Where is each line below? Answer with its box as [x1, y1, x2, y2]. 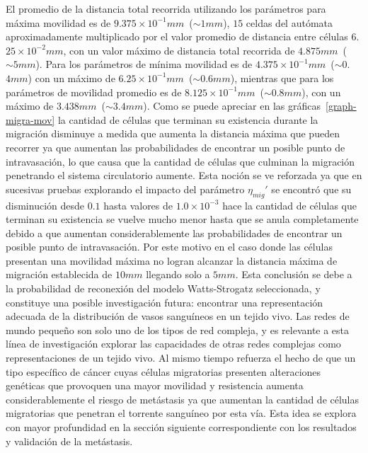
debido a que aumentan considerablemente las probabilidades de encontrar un [6, 225, 343, 240]
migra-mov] [6, 112, 55, 127]
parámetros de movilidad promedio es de [6, 84, 182, 99]
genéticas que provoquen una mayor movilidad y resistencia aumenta [6, 378, 304, 393]
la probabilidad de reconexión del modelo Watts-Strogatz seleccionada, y [6, 281, 321, 296]
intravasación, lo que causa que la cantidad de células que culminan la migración [6, 154, 355, 168]
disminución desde [6, 197, 84, 212]
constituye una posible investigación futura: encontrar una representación [6, 294, 323, 309]
